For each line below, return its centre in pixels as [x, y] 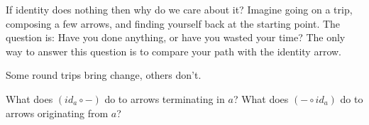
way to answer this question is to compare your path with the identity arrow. [174, 51]
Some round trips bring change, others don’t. [104, 75]
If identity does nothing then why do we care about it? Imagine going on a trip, [179, 9]
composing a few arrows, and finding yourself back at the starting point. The [173, 23]
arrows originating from [57, 113]
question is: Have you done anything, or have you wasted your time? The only [176, 37]
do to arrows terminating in [165, 98]
